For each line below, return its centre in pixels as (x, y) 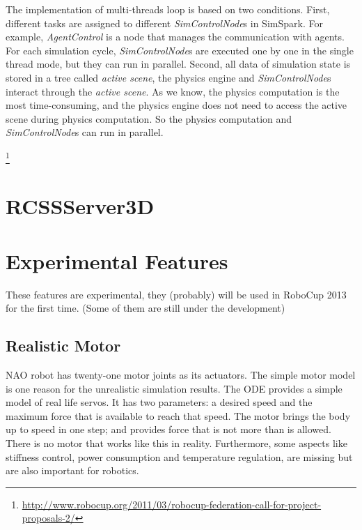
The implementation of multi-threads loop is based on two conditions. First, (168, 9)
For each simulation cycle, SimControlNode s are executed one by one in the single (180, 50)
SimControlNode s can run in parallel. (85, 132)
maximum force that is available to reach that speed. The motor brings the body (178, 415)
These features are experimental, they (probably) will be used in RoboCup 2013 (176, 294)
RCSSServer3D (80, 206)
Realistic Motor (63, 346)
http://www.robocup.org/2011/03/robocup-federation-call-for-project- (172, 504)
